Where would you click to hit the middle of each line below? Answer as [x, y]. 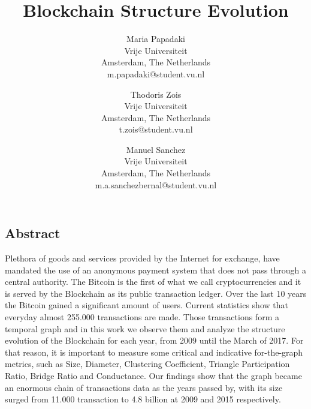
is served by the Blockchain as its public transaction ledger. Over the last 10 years [156, 293]
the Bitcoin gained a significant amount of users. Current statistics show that [147, 305]
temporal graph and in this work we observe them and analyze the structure [145, 328]
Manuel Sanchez [156, 149]
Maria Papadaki [156, 39]
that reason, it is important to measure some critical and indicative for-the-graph [154, 352]
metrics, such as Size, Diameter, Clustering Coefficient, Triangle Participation [147, 364]
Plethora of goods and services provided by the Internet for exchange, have [142, 258]
